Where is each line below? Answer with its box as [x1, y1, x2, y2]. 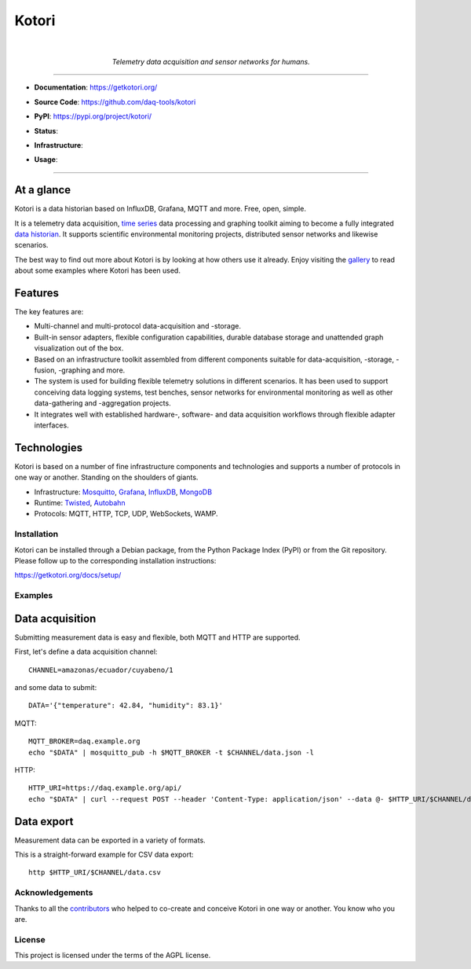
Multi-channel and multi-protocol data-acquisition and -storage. [34, 321, 241, 331]
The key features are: [14, 307, 84, 317]
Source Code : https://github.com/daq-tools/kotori [34, 97, 196, 106]
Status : [34, 126, 59, 135]
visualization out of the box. [34, 343, 124, 353]
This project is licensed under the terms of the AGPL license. [14, 951, 211, 960]
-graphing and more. [57, 365, 126, 375]
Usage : [34, 155, 58, 164]
